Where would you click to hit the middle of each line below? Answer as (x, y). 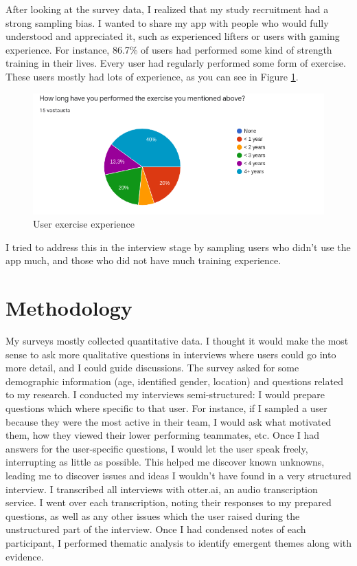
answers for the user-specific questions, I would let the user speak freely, (157, 448)
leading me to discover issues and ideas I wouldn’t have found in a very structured (178, 476)
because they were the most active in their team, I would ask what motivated (169, 421)
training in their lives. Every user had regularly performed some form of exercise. (176, 63)
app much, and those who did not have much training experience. (143, 260)
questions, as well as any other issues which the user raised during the (153, 515)
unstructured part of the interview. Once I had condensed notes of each (156, 529)
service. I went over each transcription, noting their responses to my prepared (169, 502)
